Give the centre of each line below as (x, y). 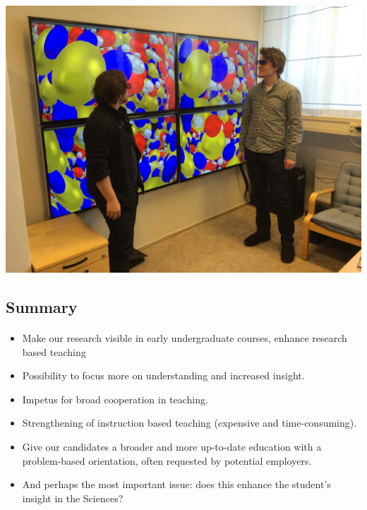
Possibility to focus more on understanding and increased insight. (163, 375)
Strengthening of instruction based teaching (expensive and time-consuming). (189, 423)
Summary (42, 306)
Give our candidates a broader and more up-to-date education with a (172, 446)
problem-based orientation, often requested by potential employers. (167, 460)
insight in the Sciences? (73, 498)
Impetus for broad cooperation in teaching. (115, 399)
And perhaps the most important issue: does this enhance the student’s (176, 484)
